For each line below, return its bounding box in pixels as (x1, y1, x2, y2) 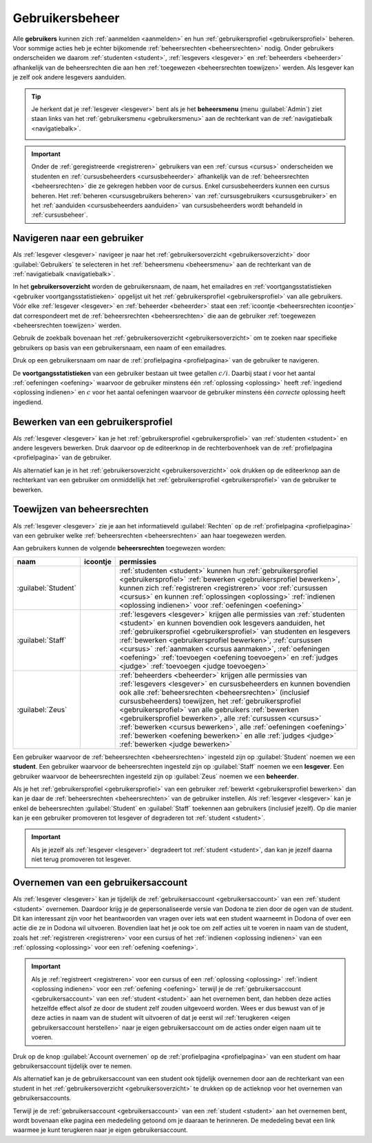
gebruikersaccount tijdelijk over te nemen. (12, 1062, 132, 1070)
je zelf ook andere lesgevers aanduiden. (12, 73, 127, 81)
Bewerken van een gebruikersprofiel (12, 416, 173, 428)
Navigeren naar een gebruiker (12, 232, 144, 244)
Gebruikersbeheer (12, 10, 120, 26)
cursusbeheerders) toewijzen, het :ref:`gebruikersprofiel (119, 696, 301, 706)
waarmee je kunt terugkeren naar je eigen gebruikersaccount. (12, 1126, 189, 1134)
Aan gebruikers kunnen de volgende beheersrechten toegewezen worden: (12, 544, 226, 553)
